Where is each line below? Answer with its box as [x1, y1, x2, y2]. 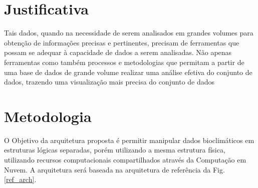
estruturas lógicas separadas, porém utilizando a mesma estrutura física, [4, 144, 225, 155]
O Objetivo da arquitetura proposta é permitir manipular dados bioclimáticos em [4, 134, 254, 145]
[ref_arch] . [4, 174, 37, 184]
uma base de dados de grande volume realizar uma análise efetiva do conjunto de [4, 66, 252, 77]
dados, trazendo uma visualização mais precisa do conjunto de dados [4, 76, 215, 87]
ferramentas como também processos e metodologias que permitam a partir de [4, 56, 244, 67]
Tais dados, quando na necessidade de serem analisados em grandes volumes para [4, 27, 253, 38]
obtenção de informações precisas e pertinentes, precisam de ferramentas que [4, 37, 239, 47]
